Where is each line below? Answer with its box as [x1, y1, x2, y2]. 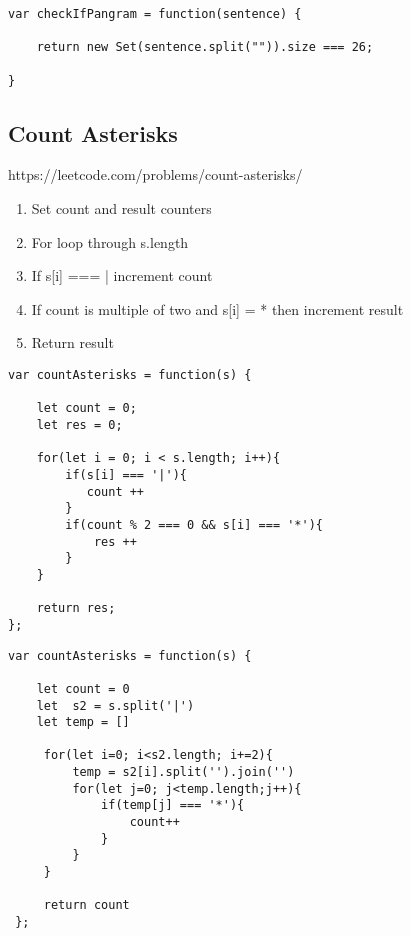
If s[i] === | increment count [31, 265, 213, 286]
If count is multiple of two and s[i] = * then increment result [31, 298, 404, 319]
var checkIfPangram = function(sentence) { [8, 7, 302, 21]
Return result [31, 332, 114, 353]
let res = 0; [36, 418, 123, 433]
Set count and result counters [31, 198, 212, 219]
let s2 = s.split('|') [36, 698, 195, 713]
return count [43, 898, 130, 913]
